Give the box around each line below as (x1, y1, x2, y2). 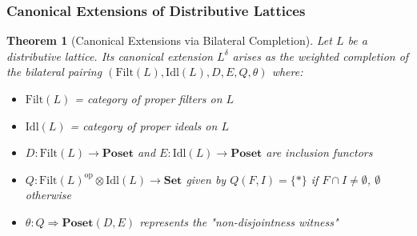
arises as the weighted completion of (232, 47, 409, 64)
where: (271, 63, 303, 80)
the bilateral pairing (6, 63, 102, 80)
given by (186, 170, 227, 187)
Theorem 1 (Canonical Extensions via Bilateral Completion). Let (6, 32, 332, 49)
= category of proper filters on (74, 90, 223, 106)
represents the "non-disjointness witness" (139, 213, 339, 230)
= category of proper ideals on (70, 117, 218, 134)
